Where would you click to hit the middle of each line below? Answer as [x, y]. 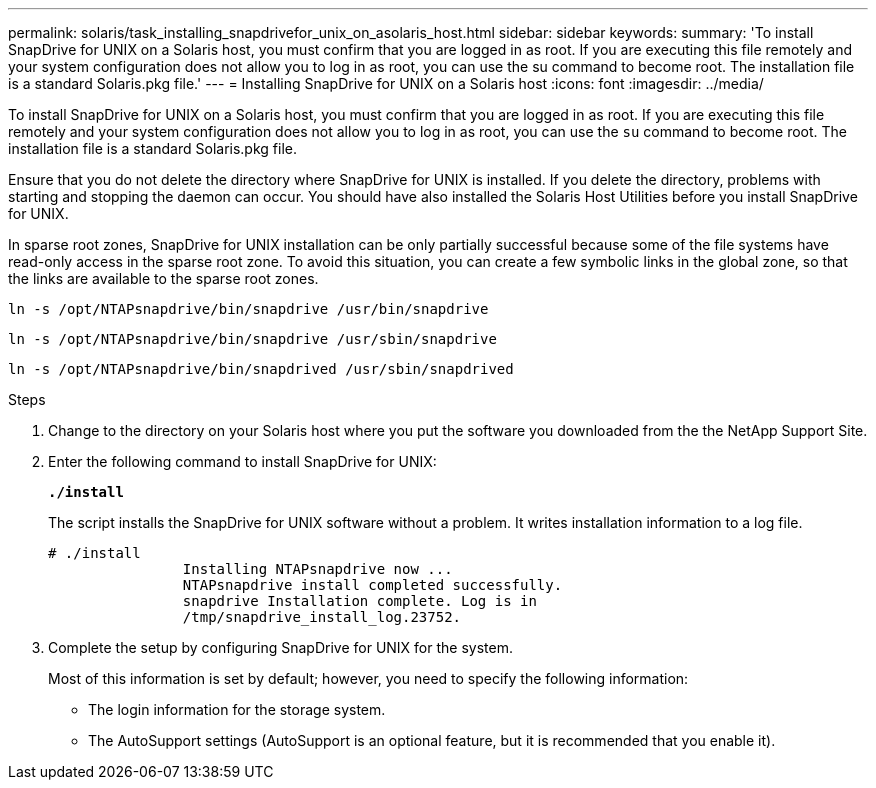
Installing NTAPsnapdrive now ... [317, 569]
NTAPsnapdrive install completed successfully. [372, 585]
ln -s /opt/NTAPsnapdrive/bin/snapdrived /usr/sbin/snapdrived [261, 369]
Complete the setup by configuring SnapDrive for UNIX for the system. [280, 647]
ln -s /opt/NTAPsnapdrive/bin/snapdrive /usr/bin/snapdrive [248, 309]
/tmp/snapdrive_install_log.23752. [322, 617]
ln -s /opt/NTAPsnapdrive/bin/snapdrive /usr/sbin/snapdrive [252, 339]
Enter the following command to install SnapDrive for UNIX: [242, 461]
